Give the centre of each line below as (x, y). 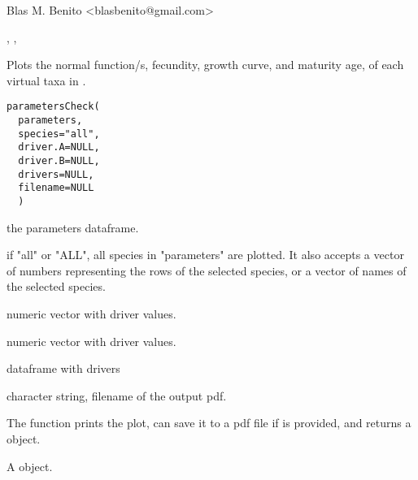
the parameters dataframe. (73, 227)
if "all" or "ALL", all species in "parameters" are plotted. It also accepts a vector (205, 255)
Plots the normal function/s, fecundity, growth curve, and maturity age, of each (205, 65)
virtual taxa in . (46, 80)
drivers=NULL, (56, 174)
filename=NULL (56, 188)
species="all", (59, 134)
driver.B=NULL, (59, 161)
